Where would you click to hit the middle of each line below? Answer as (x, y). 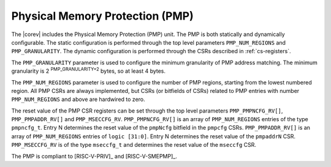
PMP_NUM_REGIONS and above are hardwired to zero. (78, 99)
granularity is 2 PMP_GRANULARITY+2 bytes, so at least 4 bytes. (88, 70)
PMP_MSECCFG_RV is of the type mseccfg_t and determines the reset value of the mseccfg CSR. (134, 145)
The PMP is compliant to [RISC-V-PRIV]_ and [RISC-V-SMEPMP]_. (94, 156)
